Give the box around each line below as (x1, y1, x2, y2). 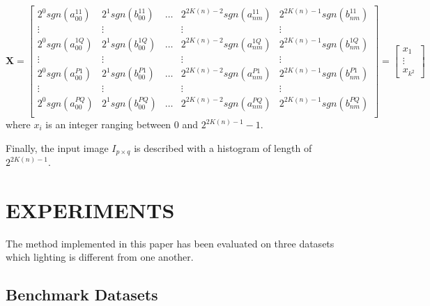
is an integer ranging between (45, 117, 171, 131)
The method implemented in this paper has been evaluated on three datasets (6, 236, 335, 250)
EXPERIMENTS (6, 195, 175, 224)
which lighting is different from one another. (6, 250, 194, 264)
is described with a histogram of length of (134, 140, 312, 155)
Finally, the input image (6, 140, 109, 155)
